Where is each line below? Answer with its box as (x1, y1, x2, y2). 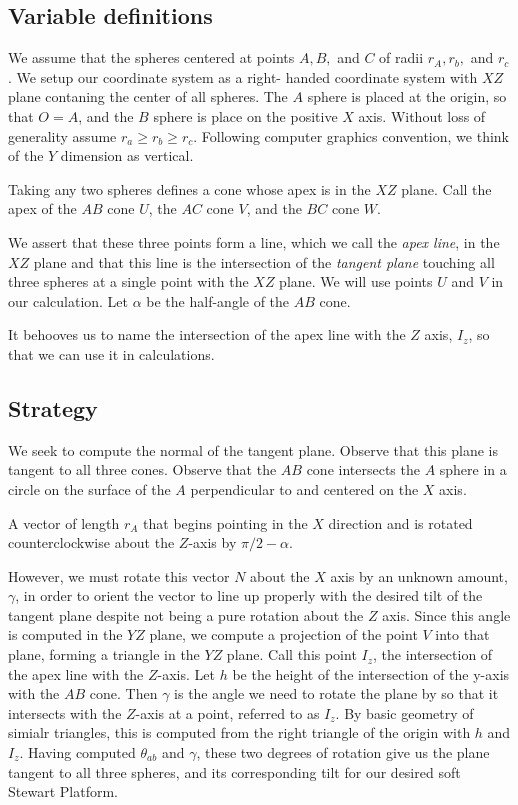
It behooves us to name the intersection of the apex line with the (8, 324, 406, 345)
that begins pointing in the (143, 512, 308, 533)
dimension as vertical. (60, 145, 194, 166)
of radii (379, 47, 424, 68)
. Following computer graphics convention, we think (193, 125, 509, 146)
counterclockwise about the (8, 532, 175, 553)
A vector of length (8, 512, 120, 533)
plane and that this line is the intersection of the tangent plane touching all (33, 251, 495, 272)
